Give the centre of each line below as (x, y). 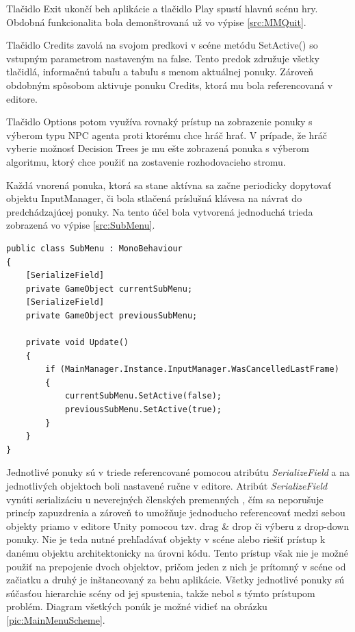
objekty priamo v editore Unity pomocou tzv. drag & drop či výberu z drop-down (178, 526)
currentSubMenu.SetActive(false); (143, 396)
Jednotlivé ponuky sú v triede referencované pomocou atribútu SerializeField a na (178, 472)
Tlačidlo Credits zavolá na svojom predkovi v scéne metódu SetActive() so (162, 45)
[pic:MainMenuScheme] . (56, 619)
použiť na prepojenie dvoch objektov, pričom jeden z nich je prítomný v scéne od (176, 566)
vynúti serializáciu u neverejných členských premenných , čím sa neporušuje (165, 499)
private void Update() (77, 343)
